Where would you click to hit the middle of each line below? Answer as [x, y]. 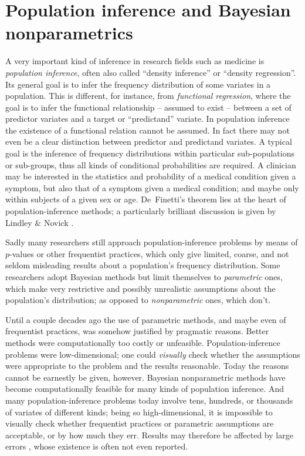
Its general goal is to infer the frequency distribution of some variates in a [138, 84]
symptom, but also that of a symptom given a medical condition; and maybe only [152, 187]
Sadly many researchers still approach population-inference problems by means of [152, 242]
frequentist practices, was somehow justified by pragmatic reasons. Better [137, 331]
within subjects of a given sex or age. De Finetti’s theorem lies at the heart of [146, 199]
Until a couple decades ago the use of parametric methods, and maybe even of [146, 319]
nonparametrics [69, 33]
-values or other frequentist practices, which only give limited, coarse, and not [149, 253]
